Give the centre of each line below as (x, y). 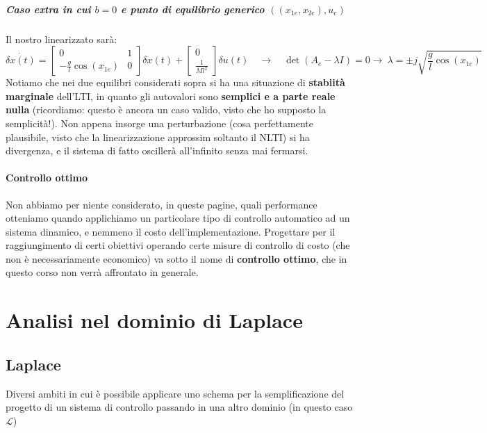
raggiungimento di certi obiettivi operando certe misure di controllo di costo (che (178, 245)
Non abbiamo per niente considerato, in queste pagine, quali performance (162, 204)
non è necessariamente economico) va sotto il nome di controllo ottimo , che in (176, 258)
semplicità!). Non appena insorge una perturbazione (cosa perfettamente (159, 123)
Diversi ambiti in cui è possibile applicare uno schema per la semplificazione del (175, 393)
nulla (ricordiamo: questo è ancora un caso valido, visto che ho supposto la (166, 109)
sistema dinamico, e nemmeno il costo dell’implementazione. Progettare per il (171, 231)
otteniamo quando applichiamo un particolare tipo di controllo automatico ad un (178, 218)
